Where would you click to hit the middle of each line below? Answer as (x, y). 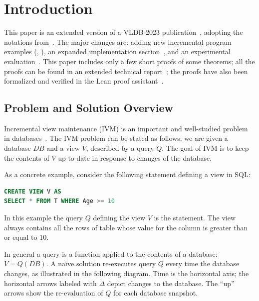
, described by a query (120, 148)
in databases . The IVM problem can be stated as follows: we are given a (116, 138)
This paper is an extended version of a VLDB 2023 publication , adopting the (124, 32)
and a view (63, 148)
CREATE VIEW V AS (33, 191)
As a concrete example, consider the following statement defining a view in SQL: (127, 174)
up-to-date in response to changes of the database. (135, 157)
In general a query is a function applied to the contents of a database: (111, 253)
